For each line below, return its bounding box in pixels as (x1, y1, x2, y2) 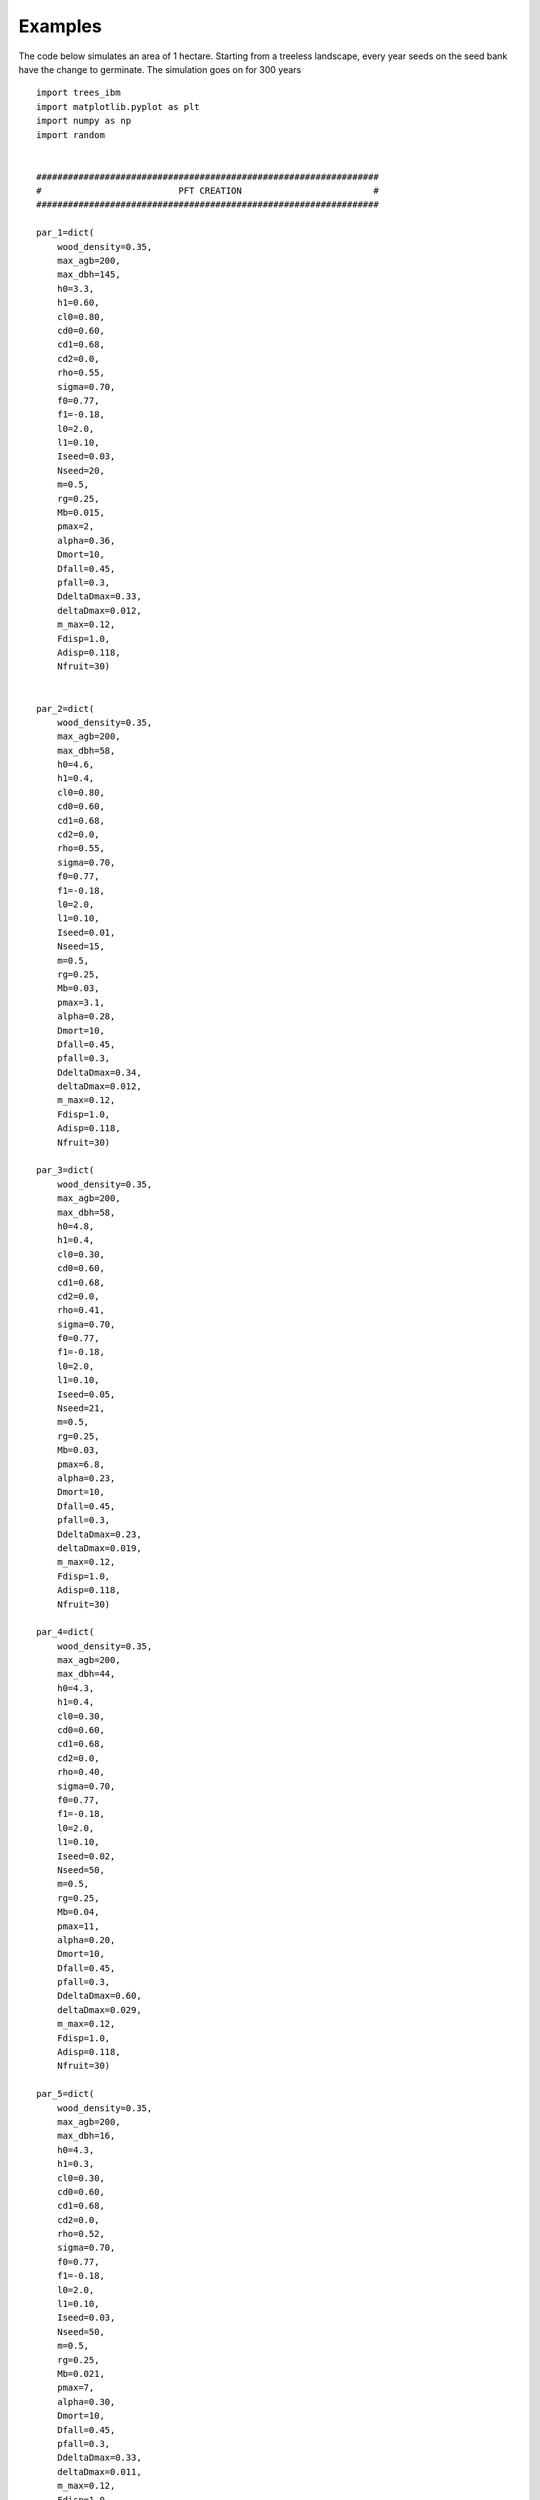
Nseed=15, (56, 941, 105, 952)
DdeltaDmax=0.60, (56, 1990, 142, 2002)
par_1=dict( (36, 227, 95, 239)
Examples (18, 15, 102, 37)
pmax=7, (56, 2382, 95, 2394)
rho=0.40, (56, 1766, 105, 1778)
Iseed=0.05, (56, 1388, 116, 1400)
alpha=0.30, (56, 2396, 116, 2407)
